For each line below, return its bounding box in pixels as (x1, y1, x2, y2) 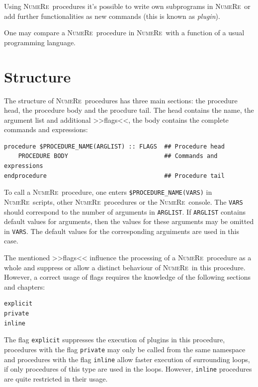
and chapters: (4, 281, 45, 292)
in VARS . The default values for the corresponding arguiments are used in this (4, 226, 239, 236)
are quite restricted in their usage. (4, 373, 108, 384)
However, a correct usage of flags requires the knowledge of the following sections (4, 272, 251, 282)
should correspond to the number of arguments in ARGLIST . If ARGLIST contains (4, 206, 246, 217)
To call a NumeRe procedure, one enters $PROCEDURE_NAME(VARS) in (4, 187, 212, 197)
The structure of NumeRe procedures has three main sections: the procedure (4, 95, 238, 105)
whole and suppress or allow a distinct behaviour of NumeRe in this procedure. (4, 262, 246, 272)
